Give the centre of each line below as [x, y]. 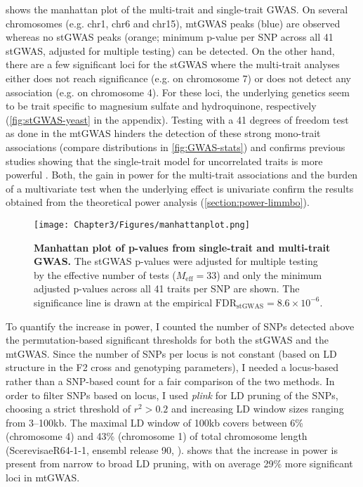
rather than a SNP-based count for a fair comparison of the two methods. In [170, 381]
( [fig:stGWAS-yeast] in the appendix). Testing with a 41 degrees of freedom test [177, 119]
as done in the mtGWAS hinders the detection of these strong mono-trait [163, 133]
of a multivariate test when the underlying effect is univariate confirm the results [180, 188]
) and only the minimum [269, 274]
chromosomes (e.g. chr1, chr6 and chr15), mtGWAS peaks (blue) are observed [173, 23]
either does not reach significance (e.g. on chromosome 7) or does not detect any [178, 78]
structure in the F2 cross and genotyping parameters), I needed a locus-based [172, 367]
